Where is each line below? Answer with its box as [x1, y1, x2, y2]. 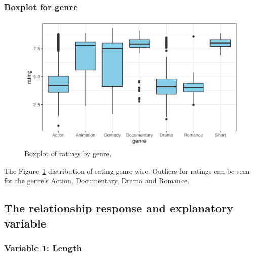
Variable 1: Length [4, 242, 82, 254]
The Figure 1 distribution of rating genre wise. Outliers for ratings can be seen [4, 165, 250, 176]
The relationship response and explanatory [4, 200, 233, 216]
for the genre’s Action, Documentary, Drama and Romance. [4, 175, 190, 186]
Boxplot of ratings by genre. [24, 148, 112, 159]
